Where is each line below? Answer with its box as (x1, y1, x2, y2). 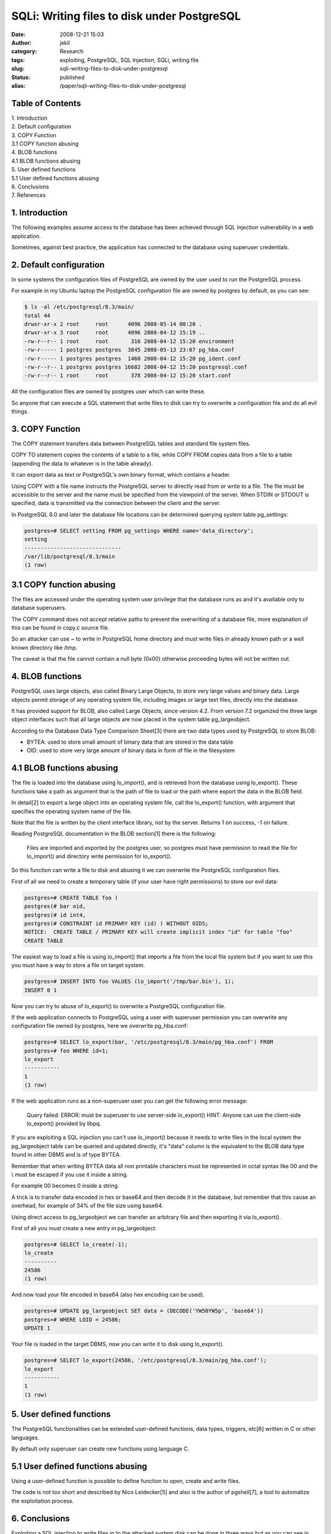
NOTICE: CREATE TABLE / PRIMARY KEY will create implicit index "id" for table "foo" (24, 928, 293, 936)
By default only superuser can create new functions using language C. (11, 1445, 189, 1452)
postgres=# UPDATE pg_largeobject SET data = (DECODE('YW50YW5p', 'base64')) (24, 1308, 264, 1314)
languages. (11, 1433, 40, 1441)
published (59, 74, 85, 81)
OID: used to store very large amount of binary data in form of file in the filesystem (26, 747, 235, 754)
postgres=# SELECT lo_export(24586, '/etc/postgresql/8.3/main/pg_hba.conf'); (24, 1357, 267, 1364)
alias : (11, 82, 26, 89)
